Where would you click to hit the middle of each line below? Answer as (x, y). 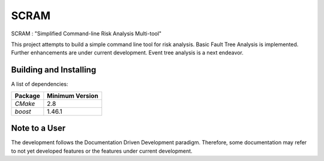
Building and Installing (54, 70)
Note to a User (38, 128)
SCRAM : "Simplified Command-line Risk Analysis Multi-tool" (86, 34)
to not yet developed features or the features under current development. (102, 151)
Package (27, 96)
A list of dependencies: (40, 84)
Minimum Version (73, 96)
